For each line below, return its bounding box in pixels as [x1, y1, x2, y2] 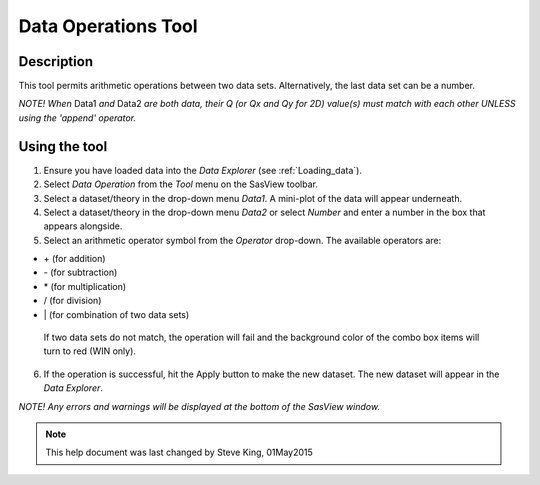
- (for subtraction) [43, 266, 118, 279]
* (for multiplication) [43, 280, 127, 292]
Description [18, 53, 94, 70]
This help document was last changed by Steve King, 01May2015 [45, 446, 314, 459]
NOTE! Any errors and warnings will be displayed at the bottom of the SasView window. [18, 400, 380, 412]
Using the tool [18, 138, 108, 155]
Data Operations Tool [18, 15, 199, 37]
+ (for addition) [43, 253, 106, 265]
